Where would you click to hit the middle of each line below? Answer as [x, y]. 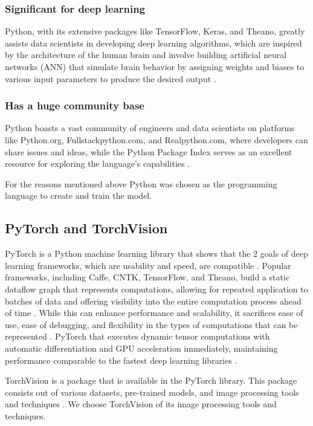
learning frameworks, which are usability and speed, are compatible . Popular [148, 265]
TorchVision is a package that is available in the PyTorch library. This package [151, 380]
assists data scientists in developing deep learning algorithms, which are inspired [153, 43]
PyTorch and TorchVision [86, 228]
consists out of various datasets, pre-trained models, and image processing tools [152, 392]
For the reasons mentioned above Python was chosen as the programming [141, 183]
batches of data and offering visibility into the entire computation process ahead [153, 301]
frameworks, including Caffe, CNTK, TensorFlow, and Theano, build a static [147, 277]
